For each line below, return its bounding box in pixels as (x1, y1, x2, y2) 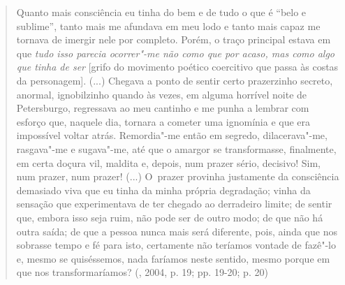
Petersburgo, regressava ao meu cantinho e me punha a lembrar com (16, 101, 309, 115)
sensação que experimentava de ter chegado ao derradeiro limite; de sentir (16, 196, 332, 211)
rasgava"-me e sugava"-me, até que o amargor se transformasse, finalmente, (16, 141, 337, 156)
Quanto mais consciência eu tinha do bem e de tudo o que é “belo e (16, 5, 307, 19)
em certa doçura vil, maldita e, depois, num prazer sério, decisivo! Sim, (16, 155, 321, 170)
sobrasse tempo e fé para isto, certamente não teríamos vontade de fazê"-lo (16, 237, 336, 252)
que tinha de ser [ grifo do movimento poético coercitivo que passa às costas (16, 59, 339, 74)
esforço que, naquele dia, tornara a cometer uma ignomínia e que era (16, 114, 311, 129)
